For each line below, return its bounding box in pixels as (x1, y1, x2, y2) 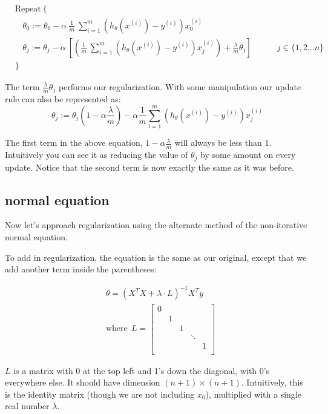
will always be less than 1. (174, 136, 272, 149)
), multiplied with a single (205, 387, 301, 400)
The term (5, 80, 40, 93)
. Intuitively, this (241, 376, 303, 389)
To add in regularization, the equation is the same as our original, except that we (5, 251, 307, 263)
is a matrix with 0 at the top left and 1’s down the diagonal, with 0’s (13, 364, 270, 376)
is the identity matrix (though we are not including (5, 387, 195, 400)
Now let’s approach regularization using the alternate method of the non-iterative (5, 218, 307, 231)
